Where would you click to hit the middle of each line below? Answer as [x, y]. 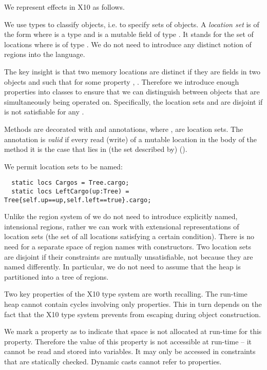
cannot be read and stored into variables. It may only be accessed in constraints [130, 351]
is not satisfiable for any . [44, 112]
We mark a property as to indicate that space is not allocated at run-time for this [133, 331]
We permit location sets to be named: [63, 166]
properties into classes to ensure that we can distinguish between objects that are [132, 92]
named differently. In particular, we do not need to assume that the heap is [122, 267]
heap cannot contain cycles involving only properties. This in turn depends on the [133, 304]
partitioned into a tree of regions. [56, 276]
